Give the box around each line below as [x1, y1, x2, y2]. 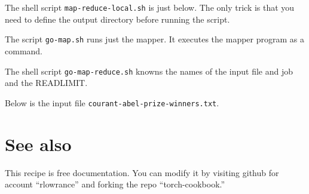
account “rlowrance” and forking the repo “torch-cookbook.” [5, 178, 225, 190]
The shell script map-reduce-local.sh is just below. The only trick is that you [5, 1, 295, 13]
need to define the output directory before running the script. [5, 13, 230, 25]
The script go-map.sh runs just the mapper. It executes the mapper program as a [5, 33, 304, 45]
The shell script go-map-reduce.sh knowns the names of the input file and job [5, 64, 293, 77]
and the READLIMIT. [5, 76, 88, 89]
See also [5, 131, 72, 156]
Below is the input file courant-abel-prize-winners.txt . [5, 96, 219, 109]
